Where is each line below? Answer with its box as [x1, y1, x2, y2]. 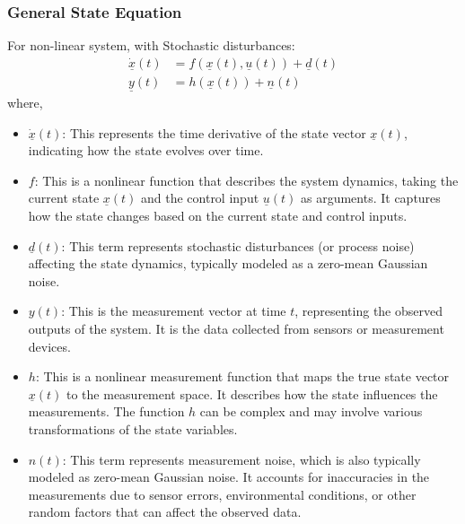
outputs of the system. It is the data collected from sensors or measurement [28, 319, 444, 338]
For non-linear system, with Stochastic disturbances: [7, 36, 295, 55]
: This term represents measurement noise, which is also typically [62, 450, 421, 468]
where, [7, 93, 43, 112]
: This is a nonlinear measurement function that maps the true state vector [35, 367, 450, 386]
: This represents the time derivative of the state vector [62, 123, 366, 142]
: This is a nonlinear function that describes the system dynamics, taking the [34, 170, 459, 189]
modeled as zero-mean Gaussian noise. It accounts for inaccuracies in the [28, 467, 430, 486]
